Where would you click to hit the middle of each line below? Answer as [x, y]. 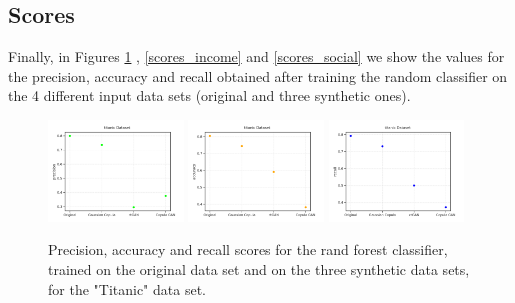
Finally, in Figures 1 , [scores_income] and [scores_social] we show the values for [256, 56]
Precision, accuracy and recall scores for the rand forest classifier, [248, 249]
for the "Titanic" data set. [127, 288]
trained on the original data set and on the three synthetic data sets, [259, 268]
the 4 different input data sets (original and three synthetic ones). [209, 95]
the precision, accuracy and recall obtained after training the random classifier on [258, 75]
